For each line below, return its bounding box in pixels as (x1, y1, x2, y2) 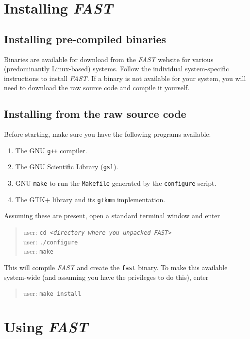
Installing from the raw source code (4, 106, 186, 121)
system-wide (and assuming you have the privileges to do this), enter (4, 272, 209, 282)
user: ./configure (23, 236, 78, 246)
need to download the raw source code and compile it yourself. (4, 82, 190, 93)
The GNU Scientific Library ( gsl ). (15, 161, 118, 172)
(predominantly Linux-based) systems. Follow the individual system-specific (4, 64, 229, 74)
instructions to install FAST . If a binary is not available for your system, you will (4, 73, 246, 83)
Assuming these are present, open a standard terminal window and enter (4, 210, 220, 221)
